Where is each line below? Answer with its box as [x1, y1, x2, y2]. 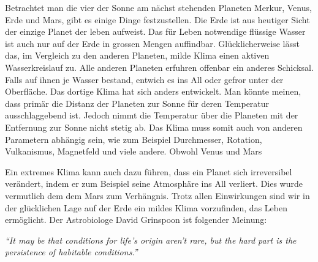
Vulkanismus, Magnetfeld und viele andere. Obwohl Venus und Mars [5, 145, 262, 158]
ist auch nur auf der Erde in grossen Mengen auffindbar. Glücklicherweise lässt [5, 37, 300, 49]
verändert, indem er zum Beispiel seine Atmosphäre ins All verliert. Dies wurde [5, 177, 303, 190]
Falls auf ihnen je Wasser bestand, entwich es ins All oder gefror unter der [5, 73, 284, 86]
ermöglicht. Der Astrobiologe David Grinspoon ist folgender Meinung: [5, 213, 267, 226]
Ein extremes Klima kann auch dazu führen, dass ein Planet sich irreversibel [5, 165, 292, 178]
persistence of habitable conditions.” [5, 246, 138, 258]
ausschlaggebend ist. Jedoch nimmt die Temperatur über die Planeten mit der [5, 109, 298, 122]
